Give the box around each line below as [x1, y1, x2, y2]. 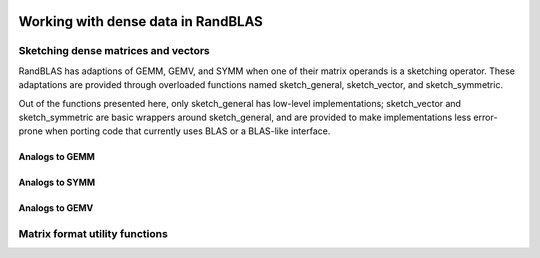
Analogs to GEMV [18, 202, 94, 214]
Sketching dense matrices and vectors [18, 44, 210, 58]
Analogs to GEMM [18, 151, 95, 163]
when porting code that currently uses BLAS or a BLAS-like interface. [45, 125, 331, 137]
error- [473, 111, 498, 123]
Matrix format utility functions [18, 227, 169, 241]
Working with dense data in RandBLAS [18, 13, 264, 30]
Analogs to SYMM [18, 176, 96, 189]
